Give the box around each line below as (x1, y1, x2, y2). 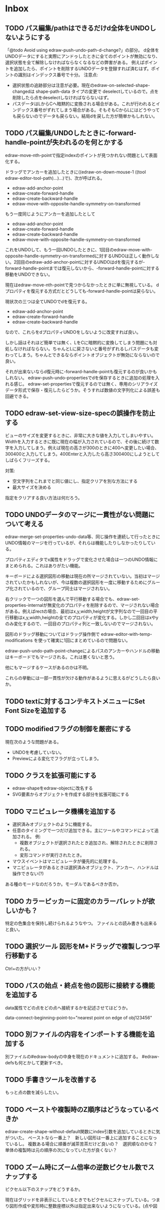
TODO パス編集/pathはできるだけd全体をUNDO (5, 24, 150, 32)
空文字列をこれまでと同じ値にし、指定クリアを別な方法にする (12, 478, 138, 484)
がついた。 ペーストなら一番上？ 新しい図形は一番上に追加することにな (5, 1135, 153, 1141)
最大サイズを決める (12, 484, 52, 490)
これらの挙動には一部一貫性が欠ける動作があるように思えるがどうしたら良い (5, 675, 161, 681)
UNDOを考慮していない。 (12, 749, 65, 755)
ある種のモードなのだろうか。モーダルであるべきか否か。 (5, 881, 122, 887)
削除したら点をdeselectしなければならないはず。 (12, 95, 112, 100)
